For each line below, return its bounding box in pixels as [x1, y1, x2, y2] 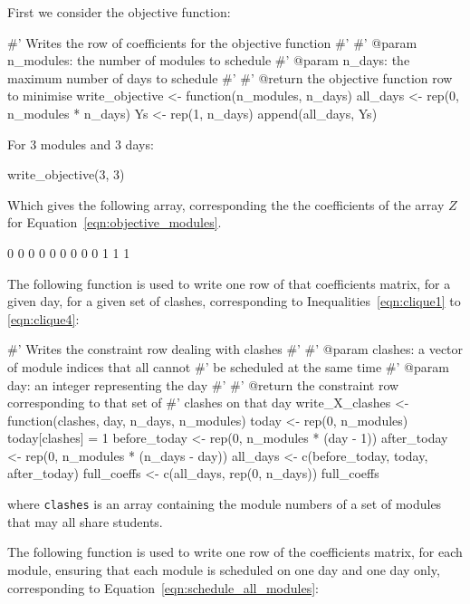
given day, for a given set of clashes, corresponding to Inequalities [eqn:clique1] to [7, 292, 461, 311]
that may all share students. [7, 512, 163, 531]
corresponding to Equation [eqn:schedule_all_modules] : [7, 578, 319, 597]
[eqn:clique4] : [7, 309, 80, 328]
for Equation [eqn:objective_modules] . [7, 213, 222, 232]
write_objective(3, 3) [7, 165, 125, 184]
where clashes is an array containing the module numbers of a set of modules [7, 494, 442, 513]
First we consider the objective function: [7, 3, 231, 21]
